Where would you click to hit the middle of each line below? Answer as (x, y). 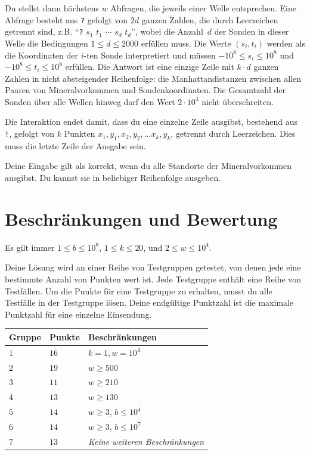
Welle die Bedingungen (46, 43)
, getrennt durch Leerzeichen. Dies (233, 133)
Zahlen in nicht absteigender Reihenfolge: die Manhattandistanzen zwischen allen (153, 78)
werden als (286, 43)
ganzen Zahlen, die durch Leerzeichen (210, 19)
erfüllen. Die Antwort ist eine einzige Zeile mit (150, 67)
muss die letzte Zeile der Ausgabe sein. (75, 145)
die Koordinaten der (41, 55)
